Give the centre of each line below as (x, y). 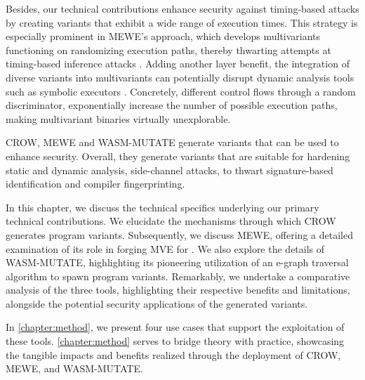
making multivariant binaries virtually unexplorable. (118, 118)
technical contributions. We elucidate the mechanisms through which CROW (171, 221)
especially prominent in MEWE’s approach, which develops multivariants (163, 36)
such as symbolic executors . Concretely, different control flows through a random (181, 91)
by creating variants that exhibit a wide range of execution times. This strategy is (182, 22)
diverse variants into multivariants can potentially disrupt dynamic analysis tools (180, 77)
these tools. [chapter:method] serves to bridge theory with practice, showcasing (175, 341)
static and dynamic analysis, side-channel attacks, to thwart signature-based (170, 170)
